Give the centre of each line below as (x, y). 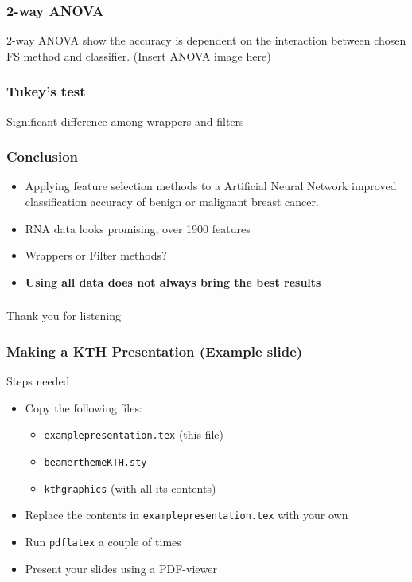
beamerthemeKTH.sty (95, 462)
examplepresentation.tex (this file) (134, 434)
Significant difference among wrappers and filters (125, 121)
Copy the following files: (84, 407)
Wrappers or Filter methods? (96, 255)
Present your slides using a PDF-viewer (121, 568)
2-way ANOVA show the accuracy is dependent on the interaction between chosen (206, 40)
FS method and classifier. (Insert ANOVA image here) (139, 55)
